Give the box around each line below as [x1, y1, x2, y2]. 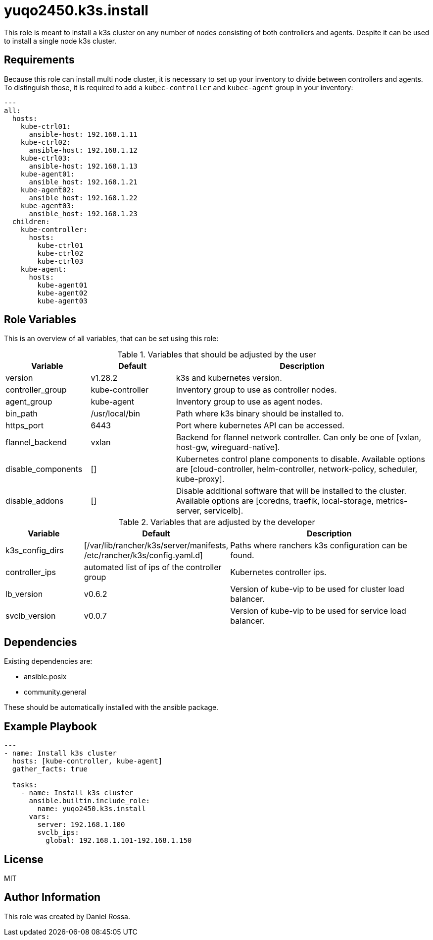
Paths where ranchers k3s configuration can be [230, 540, 407, 551]
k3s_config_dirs [5, 545, 64, 556]
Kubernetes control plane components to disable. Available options [176, 454, 425, 465]
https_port [5, 420, 44, 431]
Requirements [4, 54, 75, 66]
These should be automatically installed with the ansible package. [4, 703, 219, 712]
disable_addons [5, 496, 64, 506]
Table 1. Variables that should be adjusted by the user [117, 350, 316, 360]
